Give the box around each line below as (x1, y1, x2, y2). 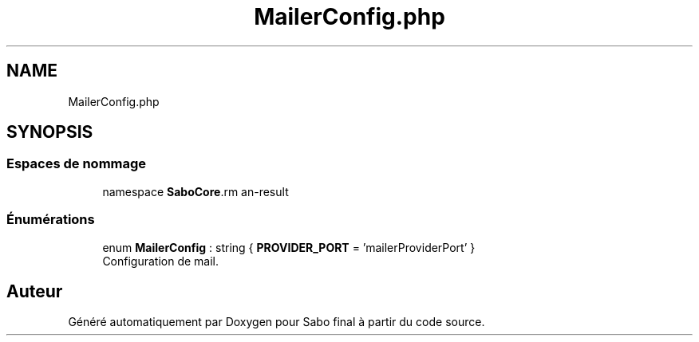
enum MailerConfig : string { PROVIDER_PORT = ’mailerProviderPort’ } (102, 240, 476, 254)
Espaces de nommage (6, 155, 147, 172)
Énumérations (6, 211, 95, 228)
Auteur (6, 281, 63, 301)
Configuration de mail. (102, 254, 219, 268)
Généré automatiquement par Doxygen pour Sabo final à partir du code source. (68, 315, 485, 329)
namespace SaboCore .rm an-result (102, 184, 289, 199)
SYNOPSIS (6, 122, 93, 143)
